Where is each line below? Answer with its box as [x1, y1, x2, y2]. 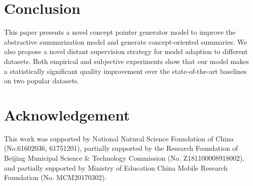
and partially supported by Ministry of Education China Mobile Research [4, 162, 228, 173]
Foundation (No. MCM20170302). [4, 172, 107, 183]
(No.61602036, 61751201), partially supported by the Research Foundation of [4, 143, 238, 153]
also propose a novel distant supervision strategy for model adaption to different [4, 46, 248, 57]
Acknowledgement [4, 104, 130, 124]
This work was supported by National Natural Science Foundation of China [4, 133, 234, 143]
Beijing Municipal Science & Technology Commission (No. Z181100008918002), [4, 153, 245, 163]
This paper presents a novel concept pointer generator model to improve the [4, 27, 236, 37]
